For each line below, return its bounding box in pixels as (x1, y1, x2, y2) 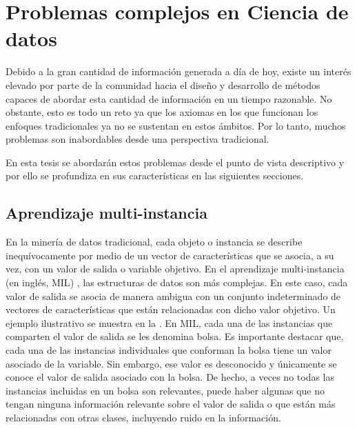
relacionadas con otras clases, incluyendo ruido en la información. (6, 410, 281, 424)
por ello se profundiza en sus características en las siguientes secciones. (6, 168, 304, 183)
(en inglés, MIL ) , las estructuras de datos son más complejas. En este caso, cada (6, 275, 348, 290)
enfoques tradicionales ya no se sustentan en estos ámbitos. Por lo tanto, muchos (6, 118, 346, 132)
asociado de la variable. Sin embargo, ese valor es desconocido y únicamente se (6, 356, 337, 370)
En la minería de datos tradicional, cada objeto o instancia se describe (6, 235, 303, 249)
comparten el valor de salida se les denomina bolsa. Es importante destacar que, (6, 329, 344, 343)
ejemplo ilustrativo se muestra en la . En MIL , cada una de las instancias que (6, 315, 333, 330)
